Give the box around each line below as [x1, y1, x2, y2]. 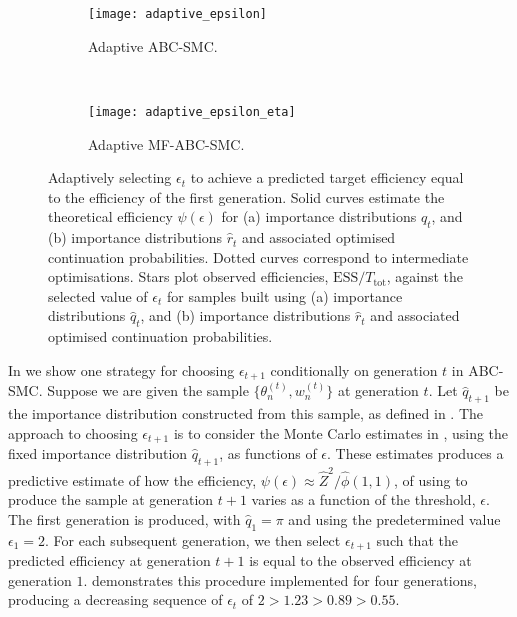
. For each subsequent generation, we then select [45, 529, 341, 550]
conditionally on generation [270, 359, 438, 380]
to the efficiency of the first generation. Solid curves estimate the [48, 186, 445, 207]
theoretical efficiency [48, 206, 173, 227]
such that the [376, 529, 458, 550]
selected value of [48, 285, 148, 306]
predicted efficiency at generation [8, 550, 211, 571]
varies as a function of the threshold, [251, 489, 476, 510]
